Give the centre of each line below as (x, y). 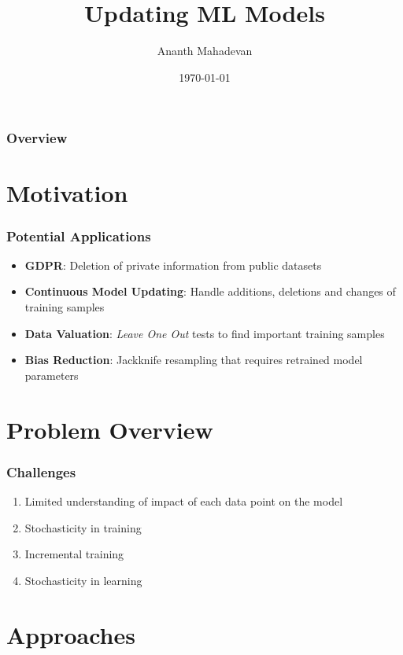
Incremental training (74, 554)
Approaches (71, 634)
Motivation (67, 193)
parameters (52, 375)
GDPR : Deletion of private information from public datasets (173, 265)
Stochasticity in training (83, 527)
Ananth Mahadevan (205, 51)
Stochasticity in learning (83, 580)
